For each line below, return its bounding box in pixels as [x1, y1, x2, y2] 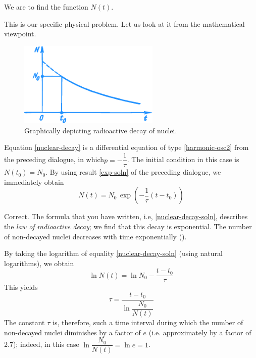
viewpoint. [4, 28, 36, 39]
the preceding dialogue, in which [4, 154, 105, 165]
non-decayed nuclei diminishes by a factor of [4, 327, 141, 337]
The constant [4, 317, 45, 327]
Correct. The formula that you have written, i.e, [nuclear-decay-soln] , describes [4, 211, 248, 222]
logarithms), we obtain [4, 258, 74, 268]
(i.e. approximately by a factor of [148, 327, 251, 337]
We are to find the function [4, 2, 88, 12]
